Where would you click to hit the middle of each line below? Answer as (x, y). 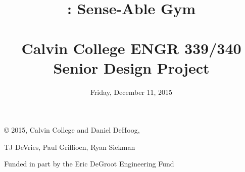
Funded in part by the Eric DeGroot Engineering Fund (89, 164)
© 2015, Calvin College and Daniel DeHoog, (72, 130)
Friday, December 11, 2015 (131, 92)
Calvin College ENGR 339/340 (131, 48)
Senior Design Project (131, 67)
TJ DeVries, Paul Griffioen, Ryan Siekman (70, 147)
